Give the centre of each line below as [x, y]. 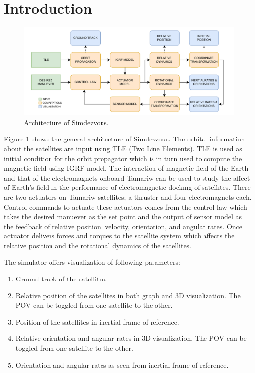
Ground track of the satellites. [61, 279]
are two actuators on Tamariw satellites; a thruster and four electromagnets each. [128, 197]
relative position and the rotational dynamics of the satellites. [98, 245]
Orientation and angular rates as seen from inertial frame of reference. [122, 364]
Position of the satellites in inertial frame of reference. [97, 321]
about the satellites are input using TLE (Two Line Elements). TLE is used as [123, 148]
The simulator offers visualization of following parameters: [92, 262]
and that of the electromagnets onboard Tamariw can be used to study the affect [127, 177]
